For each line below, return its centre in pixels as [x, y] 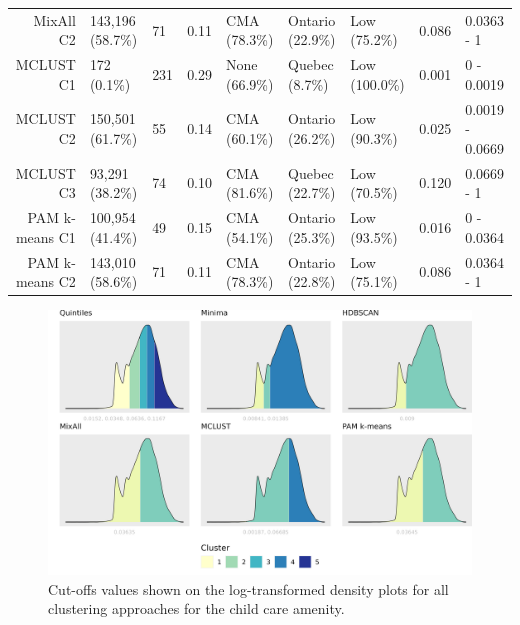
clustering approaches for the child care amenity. [196, 608]
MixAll [54, 19]
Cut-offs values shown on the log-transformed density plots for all [248, 588]
